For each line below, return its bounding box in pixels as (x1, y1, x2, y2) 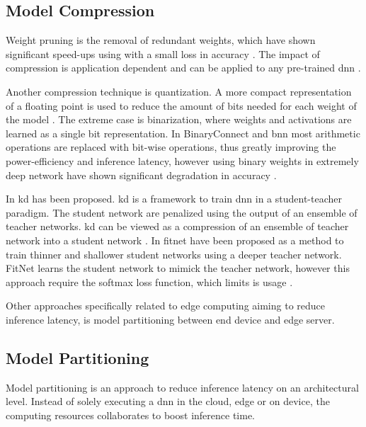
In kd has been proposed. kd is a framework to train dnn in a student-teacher (6, 191, 343, 206)
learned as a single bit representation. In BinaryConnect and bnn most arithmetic (6, 125, 360, 140)
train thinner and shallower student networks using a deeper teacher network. (6, 246, 342, 261)
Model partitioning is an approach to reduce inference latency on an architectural (6, 380, 359, 394)
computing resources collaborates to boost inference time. (6, 407, 256, 422)
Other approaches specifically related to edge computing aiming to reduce (6, 298, 326, 313)
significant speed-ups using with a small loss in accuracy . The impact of (6, 46, 320, 61)
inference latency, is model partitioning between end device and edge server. (6, 312, 335, 326)
